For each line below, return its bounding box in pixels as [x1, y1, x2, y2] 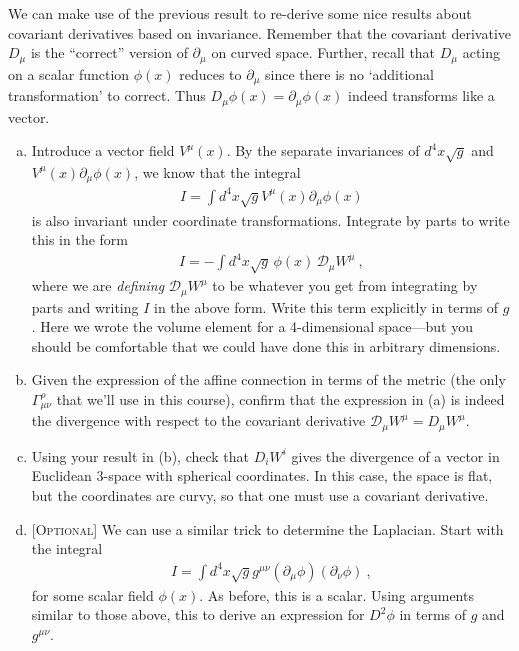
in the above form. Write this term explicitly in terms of [154, 296, 499, 317]
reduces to [179, 63, 242, 84]
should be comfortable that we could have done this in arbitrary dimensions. [31, 335, 501, 356]
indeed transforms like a [347, 85, 495, 106]
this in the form [31, 229, 128, 250]
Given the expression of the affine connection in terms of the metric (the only [31, 369, 506, 390]
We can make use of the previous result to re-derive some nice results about [8, 3, 472, 23]
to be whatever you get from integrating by [212, 275, 478, 296]
